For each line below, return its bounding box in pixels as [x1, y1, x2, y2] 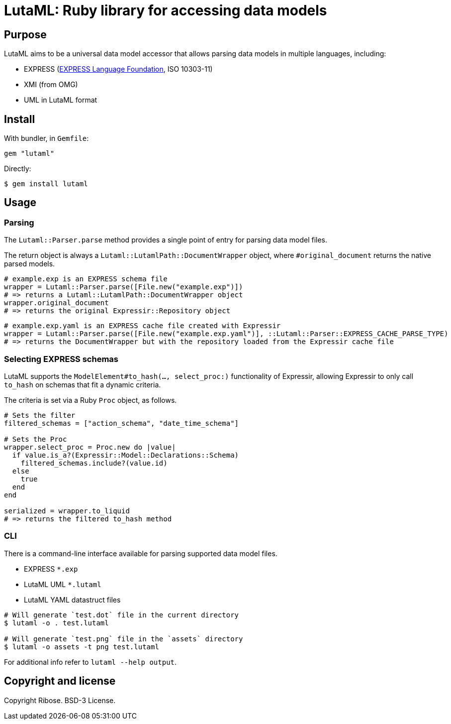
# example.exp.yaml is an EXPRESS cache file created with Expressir [4, 322, 281, 330]
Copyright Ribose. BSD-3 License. [4, 696, 116, 705]
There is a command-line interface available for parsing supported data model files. [4, 549, 277, 558]
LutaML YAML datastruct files [24, 595, 121, 604]
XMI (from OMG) [24, 80, 78, 89]
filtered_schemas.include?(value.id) [20, 459, 168, 467]
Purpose [4, 28, 47, 41]
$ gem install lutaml [4, 180, 88, 188]
